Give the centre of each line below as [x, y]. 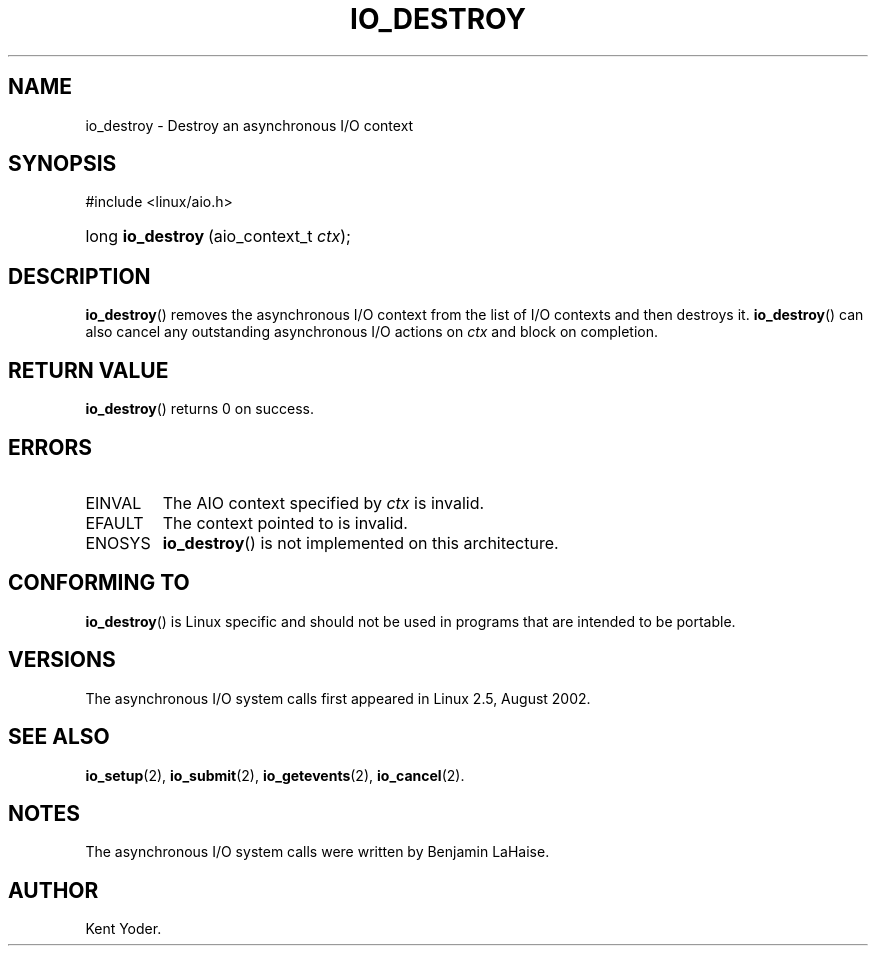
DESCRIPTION [79, 276]
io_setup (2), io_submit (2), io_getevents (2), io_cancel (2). [275, 775]
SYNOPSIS [62, 164]
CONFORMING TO [99, 583]
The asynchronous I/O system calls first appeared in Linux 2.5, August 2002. [338, 698]
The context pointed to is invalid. [285, 522]
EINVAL [113, 502]
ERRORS [50, 447]
